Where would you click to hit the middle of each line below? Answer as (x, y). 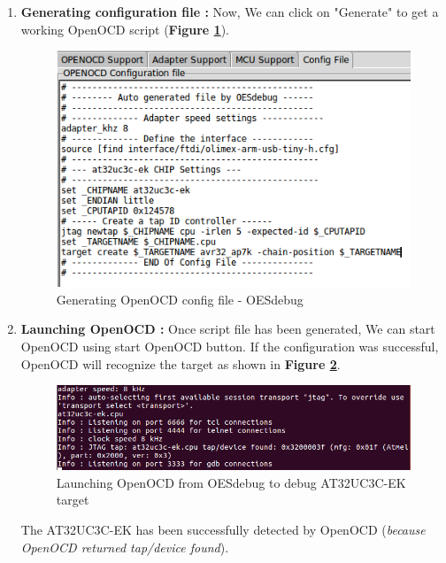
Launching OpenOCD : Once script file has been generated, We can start (228, 329)
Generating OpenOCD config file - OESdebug (180, 299)
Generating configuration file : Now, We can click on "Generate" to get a (230, 12)
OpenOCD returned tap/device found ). (125, 547)
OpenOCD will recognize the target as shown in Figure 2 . (181, 363)
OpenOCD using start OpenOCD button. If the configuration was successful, (230, 347)
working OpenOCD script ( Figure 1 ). (125, 29)
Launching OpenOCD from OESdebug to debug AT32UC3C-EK (231, 482)
